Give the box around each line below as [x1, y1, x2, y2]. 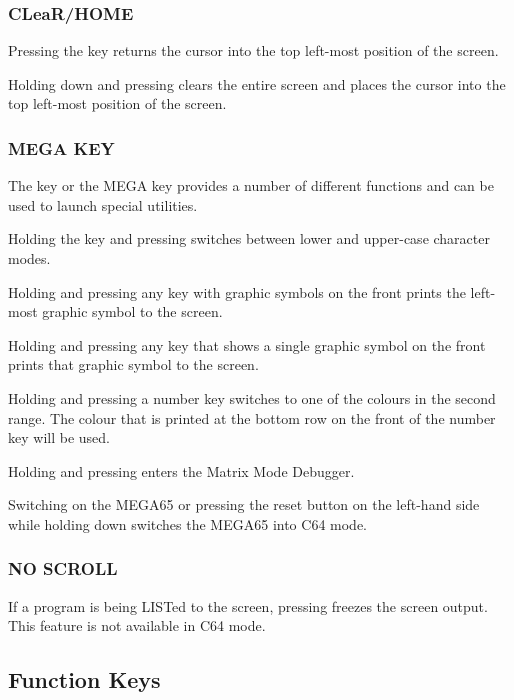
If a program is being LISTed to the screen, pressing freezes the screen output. [8, 595, 488, 616]
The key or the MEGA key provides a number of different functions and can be [8, 175, 494, 196]
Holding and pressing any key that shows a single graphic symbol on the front [8, 334, 486, 355]
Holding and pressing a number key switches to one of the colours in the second [8, 387, 496, 408]
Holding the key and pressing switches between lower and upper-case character [8, 228, 490, 249]
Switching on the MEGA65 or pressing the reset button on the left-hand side [8, 494, 480, 515]
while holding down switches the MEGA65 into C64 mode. [8, 513, 368, 534]
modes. [8, 248, 51, 268]
